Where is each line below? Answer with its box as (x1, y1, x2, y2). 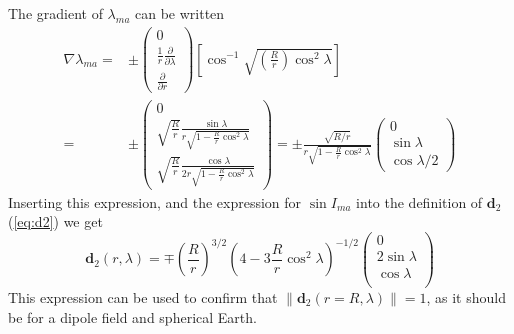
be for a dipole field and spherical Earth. (8, 306, 257, 327)
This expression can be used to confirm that (8, 287, 278, 307)
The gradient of (8, 3, 103, 23)
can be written (135, 3, 225, 23)
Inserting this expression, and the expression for (8, 191, 302, 212)
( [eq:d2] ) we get (8, 211, 103, 232)
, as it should (426, 287, 506, 307)
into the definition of (356, 191, 483, 212)
